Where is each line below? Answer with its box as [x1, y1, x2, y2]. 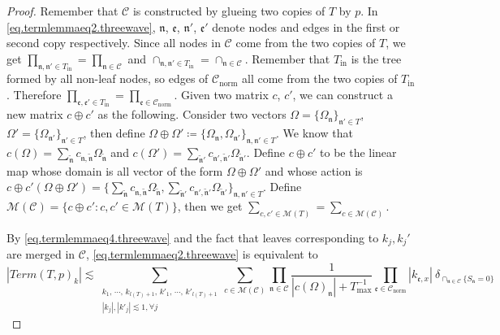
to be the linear [320, 143, 397, 160]
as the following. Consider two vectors [97, 106, 287, 123]
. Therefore [6, 85, 62, 102]
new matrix [6, 106, 63, 123]
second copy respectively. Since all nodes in [6, 34, 221, 51]
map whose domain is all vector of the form [6, 162, 223, 179]
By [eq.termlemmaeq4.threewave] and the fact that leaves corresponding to [6, 228, 379, 246]
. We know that [276, 124, 353, 141]
